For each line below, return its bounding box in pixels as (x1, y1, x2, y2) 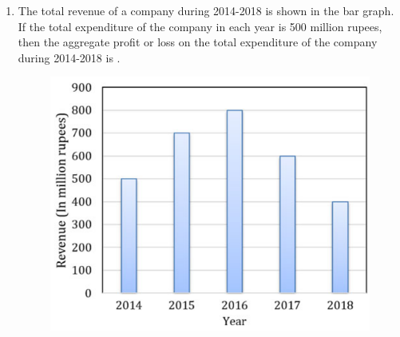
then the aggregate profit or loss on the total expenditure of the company (18, 34, 378, 50)
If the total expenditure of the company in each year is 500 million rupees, (18, 18, 382, 34)
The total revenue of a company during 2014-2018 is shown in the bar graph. (18, 2, 394, 18)
